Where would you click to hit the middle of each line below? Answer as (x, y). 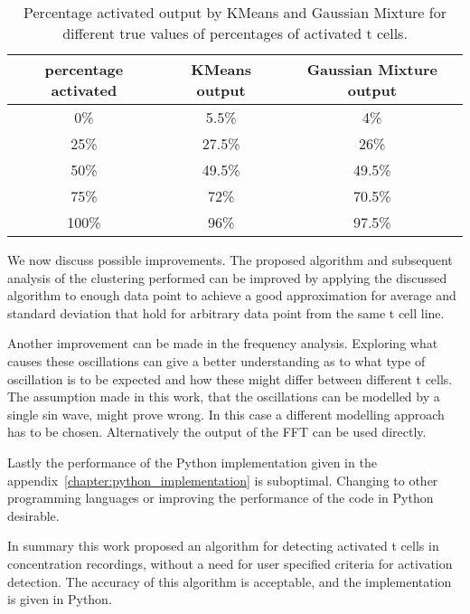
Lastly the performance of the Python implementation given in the (192, 462)
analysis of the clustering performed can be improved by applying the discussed (227, 277)
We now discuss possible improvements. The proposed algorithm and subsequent (230, 260)
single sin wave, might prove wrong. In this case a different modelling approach (226, 414)
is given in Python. (60, 599)
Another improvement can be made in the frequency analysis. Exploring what (223, 343)
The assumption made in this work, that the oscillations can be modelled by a (224, 397)
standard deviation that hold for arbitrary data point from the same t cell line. (226, 312)
